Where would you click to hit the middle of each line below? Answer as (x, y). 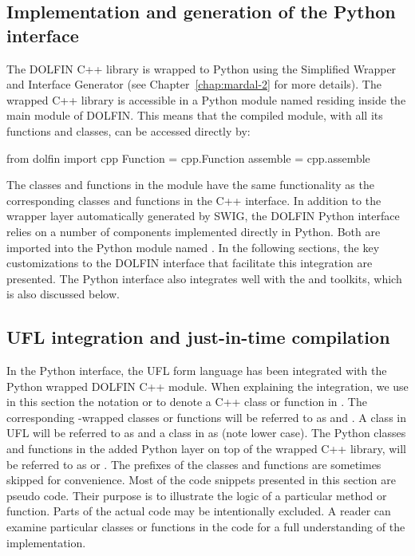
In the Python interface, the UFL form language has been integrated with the (197, 371)
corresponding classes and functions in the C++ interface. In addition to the (194, 200)
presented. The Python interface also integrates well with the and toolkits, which (204, 278)
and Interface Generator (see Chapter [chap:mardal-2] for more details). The (194, 84)
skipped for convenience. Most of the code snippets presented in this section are (201, 480)
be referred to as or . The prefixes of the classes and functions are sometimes (194, 464)
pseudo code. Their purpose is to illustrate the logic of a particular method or (197, 495)
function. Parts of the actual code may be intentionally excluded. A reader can (199, 511)
